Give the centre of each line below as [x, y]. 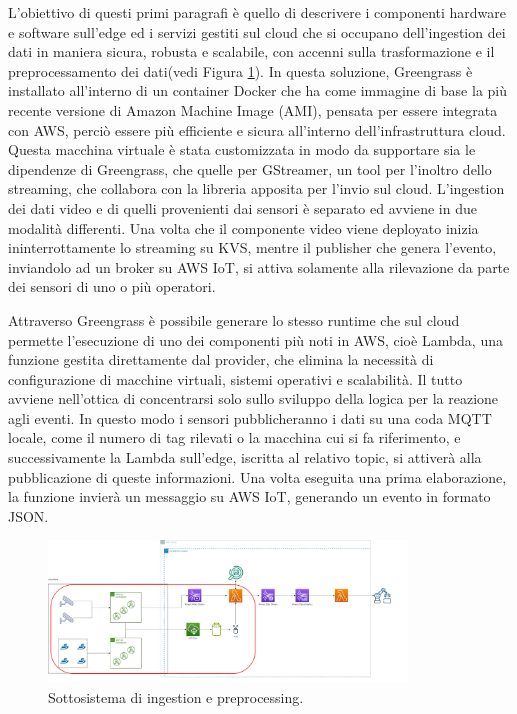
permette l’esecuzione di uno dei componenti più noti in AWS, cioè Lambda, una [255, 339]
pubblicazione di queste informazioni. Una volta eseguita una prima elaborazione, [257, 476]
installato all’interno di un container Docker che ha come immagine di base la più [258, 90]
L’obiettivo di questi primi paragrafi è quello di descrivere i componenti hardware [257, 12]
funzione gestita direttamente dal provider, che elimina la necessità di [221, 359]
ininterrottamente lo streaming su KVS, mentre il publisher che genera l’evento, [252, 247]
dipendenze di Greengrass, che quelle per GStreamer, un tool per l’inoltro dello [250, 168]
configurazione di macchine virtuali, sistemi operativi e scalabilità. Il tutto [235, 378]
